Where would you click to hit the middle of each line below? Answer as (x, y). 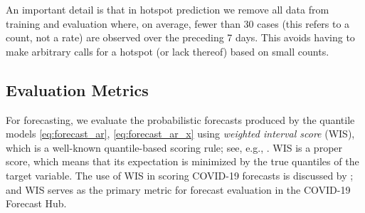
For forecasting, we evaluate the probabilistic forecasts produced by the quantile (180, 119)
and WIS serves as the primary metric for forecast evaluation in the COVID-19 (178, 189)
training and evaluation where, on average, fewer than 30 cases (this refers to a (178, 23)
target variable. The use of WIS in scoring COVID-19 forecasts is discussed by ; (180, 175)
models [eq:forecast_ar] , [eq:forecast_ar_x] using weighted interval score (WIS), (180, 134)
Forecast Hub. (36, 203)
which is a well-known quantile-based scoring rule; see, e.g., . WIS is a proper (174, 147)
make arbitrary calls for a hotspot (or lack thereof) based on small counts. (168, 51)
